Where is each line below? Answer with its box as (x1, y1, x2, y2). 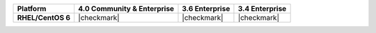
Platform (17, 4, 47, 13)
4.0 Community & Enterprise (77, 4, 174, 13)
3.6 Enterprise (182, 4, 230, 13)
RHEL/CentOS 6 (17, 13, 71, 22)
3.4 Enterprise (237, 4, 287, 13)
